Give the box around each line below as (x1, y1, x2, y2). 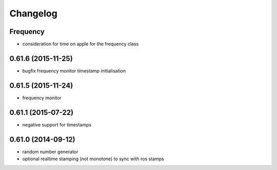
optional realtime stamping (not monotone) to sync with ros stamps (22, 156, 164, 162)
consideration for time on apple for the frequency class (22, 41, 139, 47)
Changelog (9, 8, 57, 19)
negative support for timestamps (22, 121, 92, 128)
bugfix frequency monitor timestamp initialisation (22, 67, 126, 74)
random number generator (22, 148, 78, 155)
